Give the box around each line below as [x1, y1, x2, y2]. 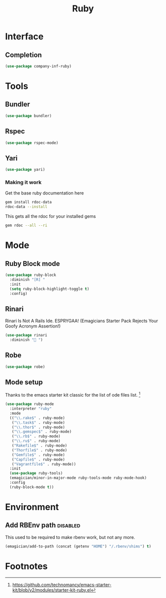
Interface [5, 31, 43, 42]
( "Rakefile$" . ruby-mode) [11, 443, 68, 448]
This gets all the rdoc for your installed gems [5, 213, 96, 219]
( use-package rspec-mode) [5, 140, 58, 145]
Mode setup [5, 378, 43, 387]
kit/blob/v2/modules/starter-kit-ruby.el [12, 587, 91, 593]
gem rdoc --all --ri [5, 223, 48, 228]
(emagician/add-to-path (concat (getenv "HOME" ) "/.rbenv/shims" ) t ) [5, 544, 152, 549]
